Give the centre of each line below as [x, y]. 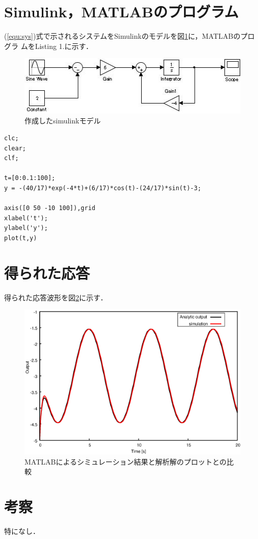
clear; [15, 148]
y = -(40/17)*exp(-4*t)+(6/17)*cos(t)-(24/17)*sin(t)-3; [103, 188]
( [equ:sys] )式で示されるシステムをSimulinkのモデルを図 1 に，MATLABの [122, 36]
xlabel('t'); [26, 218]
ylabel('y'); [26, 228]
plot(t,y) [21, 238]
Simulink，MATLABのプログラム [121, 11]
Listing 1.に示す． [64, 46]
